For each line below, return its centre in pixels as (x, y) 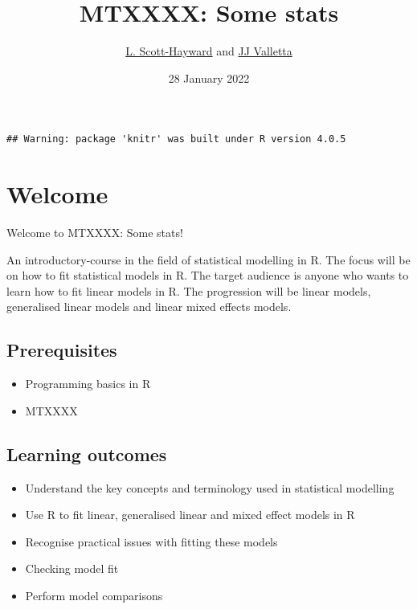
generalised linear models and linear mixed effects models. (149, 307)
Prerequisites (62, 350)
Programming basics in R (88, 384)
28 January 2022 (209, 78)
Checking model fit (72, 568)
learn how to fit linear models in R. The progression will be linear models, (189, 290)
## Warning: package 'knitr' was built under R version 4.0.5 (176, 139)
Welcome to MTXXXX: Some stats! (95, 233)
